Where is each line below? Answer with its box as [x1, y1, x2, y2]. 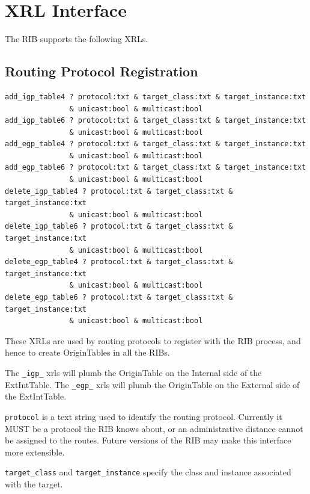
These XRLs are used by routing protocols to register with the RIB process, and [5, 334, 301, 347]
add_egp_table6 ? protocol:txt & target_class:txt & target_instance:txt [5, 163, 306, 172]
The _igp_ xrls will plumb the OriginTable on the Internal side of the [5, 366, 262, 378]
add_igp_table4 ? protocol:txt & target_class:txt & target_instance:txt [5, 92, 306, 101]
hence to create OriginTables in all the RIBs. [5, 346, 170, 359]
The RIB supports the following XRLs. [5, 32, 148, 45]
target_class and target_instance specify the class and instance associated [5, 466, 291, 478]
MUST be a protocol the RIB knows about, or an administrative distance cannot [5, 422, 303, 434]
